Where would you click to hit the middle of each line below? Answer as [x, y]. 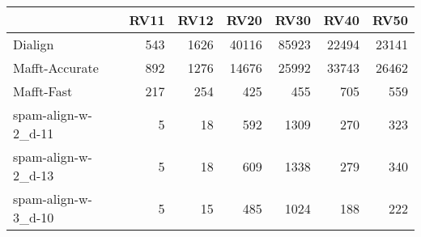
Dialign [34, 44]
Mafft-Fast [43, 91]
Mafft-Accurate [56, 68]
